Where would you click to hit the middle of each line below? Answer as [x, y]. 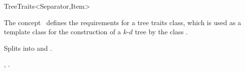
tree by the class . [161, 32]
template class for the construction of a [62, 32]
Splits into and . [28, 48]
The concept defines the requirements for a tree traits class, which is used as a [123, 22]
